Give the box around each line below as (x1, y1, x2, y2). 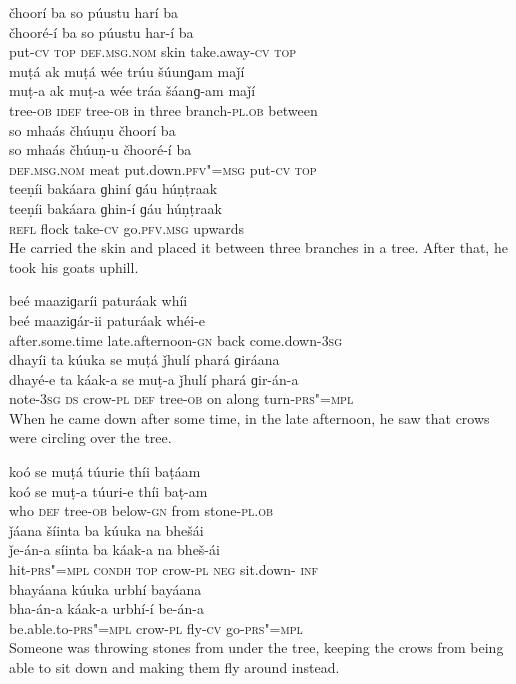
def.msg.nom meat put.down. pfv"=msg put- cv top (9, 158, 317, 179)
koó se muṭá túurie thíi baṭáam (9, 461, 201, 482)
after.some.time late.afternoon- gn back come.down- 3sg (9, 329, 343, 350)
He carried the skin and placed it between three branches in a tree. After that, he (9, 237, 508, 258)
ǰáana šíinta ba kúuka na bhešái (9, 519, 204, 540)
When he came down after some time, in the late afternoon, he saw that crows (9, 407, 490, 428)
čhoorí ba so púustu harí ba (9, 2, 179, 22)
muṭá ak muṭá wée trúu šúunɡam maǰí (9, 60, 245, 81)
